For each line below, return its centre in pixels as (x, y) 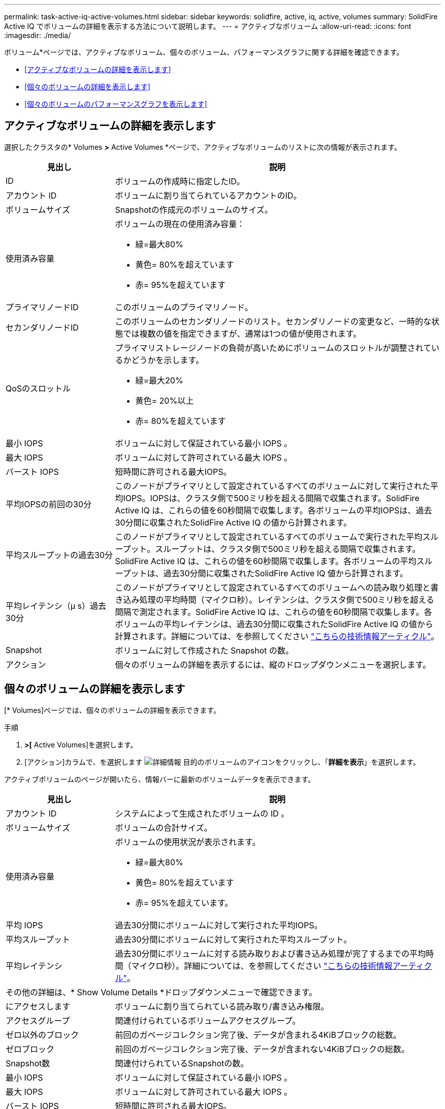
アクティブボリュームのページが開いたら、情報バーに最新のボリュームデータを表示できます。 (160, 779)
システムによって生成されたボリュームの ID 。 (202, 813)
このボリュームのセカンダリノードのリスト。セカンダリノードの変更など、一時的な (273, 321)
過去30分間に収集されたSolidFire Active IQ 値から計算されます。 (286, 573)
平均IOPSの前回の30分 (49, 504)
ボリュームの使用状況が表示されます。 (188, 842)
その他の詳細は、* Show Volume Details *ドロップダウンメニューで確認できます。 (161, 992)
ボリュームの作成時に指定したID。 (180, 181)
